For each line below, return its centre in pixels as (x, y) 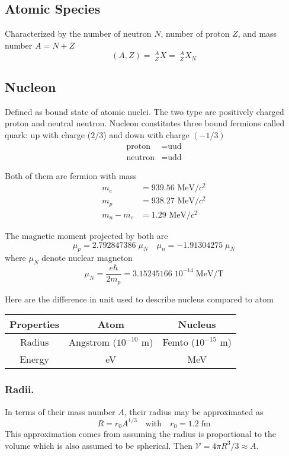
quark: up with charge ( (48, 135)
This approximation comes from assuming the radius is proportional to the (141, 434)
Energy (34, 359)
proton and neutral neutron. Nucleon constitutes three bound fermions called (145, 123)
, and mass (257, 34)
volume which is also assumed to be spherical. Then (99, 445)
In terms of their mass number (60, 411)
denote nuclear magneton (87, 258)
